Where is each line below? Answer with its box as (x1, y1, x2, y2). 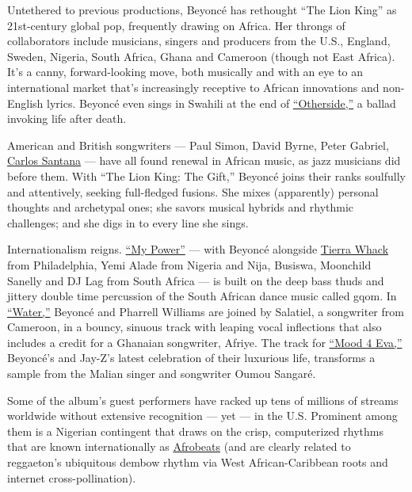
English (7, 94, 44, 111)
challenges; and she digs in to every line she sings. (7, 214, 249, 231)
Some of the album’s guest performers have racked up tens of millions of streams (7, 391, 399, 408)
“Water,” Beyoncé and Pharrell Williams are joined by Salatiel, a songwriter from (7, 303, 404, 319)
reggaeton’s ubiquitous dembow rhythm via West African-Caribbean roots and (7, 454, 388, 471)
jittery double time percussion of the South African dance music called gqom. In (7, 288, 397, 304)
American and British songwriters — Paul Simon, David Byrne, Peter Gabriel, (7, 136, 389, 153)
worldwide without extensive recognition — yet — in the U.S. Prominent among (7, 407, 398, 424)
